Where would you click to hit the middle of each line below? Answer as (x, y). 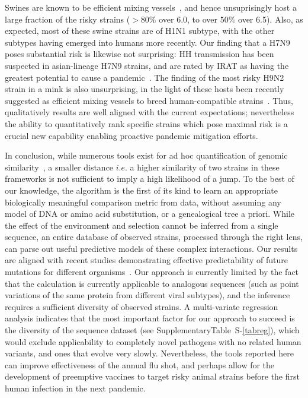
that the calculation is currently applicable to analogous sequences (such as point (152, 283)
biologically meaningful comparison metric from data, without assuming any (143, 202)
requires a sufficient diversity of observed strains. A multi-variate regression (142, 306)
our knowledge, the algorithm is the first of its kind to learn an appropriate (141, 190)
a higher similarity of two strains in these (205, 167)
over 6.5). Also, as (271, 19)
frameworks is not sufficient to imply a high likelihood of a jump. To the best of (150, 179)
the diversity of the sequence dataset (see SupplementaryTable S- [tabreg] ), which (152, 330)
